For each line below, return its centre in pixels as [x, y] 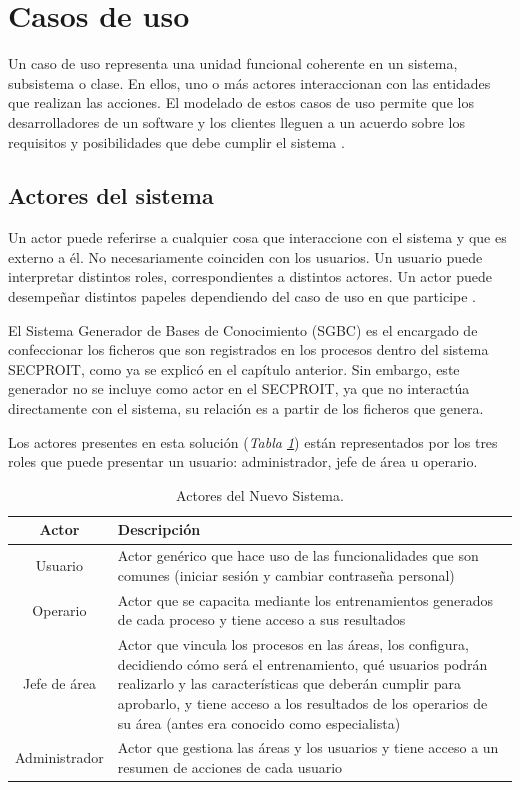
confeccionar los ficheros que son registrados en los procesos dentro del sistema [248, 349]
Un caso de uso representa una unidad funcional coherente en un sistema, [233, 63]
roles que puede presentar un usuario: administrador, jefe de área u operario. [243, 461]
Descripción [159, 529]
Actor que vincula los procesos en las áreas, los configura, [293, 644]
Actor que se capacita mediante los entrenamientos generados [305, 599]
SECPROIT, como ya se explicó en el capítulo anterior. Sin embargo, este [234, 368]
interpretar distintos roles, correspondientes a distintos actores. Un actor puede [250, 276]
